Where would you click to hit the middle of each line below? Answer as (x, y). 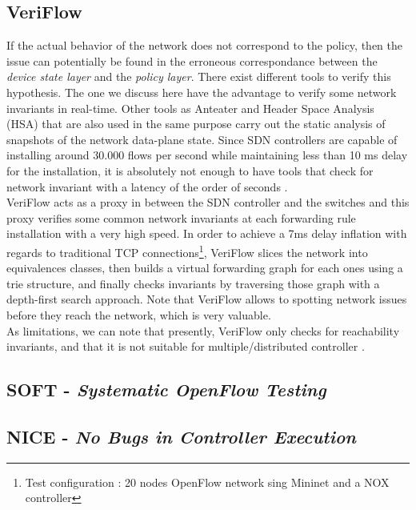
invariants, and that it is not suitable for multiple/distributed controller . (186, 346)
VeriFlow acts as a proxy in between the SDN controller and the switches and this (208, 202)
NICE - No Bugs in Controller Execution (181, 436)
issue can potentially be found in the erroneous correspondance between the (192, 60)
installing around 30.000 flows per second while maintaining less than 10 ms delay (207, 155)
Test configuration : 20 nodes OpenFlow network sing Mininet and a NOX (207, 482)
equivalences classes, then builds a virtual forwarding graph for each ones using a (205, 268)
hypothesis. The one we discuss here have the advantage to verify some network (202, 92)
